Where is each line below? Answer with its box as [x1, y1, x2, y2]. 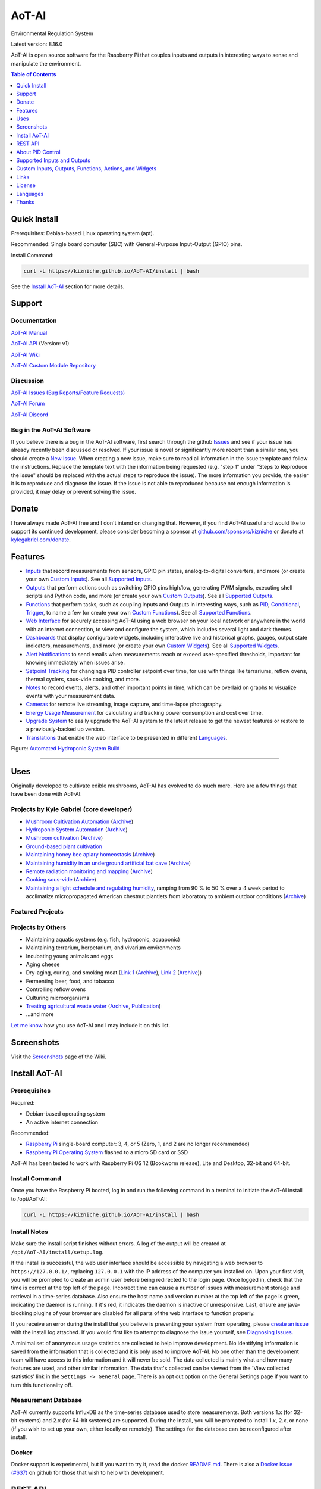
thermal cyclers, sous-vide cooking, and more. [26, 676, 140, 683]
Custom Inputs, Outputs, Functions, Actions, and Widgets [16, 165, 157, 172]
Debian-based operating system [26, 1110, 105, 1117]
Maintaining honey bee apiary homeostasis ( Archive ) [26, 851, 155, 858]
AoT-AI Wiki [11, 351, 40, 358]
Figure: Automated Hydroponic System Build [11, 745, 120, 752]
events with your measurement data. [26, 692, 116, 699]
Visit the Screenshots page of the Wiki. [11, 1053, 106, 1060]
